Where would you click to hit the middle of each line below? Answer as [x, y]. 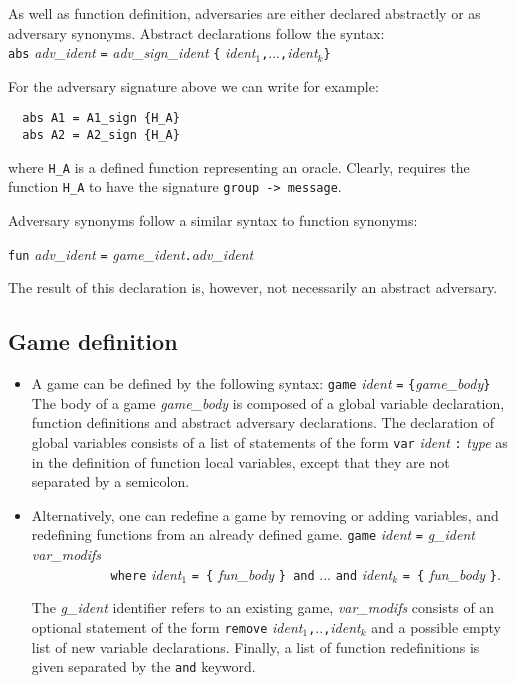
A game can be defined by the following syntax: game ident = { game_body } [261, 383]
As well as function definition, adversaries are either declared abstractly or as [244, 13]
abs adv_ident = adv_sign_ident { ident [132, 52]
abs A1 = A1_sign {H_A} [101, 118]
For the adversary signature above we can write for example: [193, 85]
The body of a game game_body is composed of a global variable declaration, [268, 402]
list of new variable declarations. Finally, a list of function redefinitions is [255, 646]
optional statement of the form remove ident [167, 626]
